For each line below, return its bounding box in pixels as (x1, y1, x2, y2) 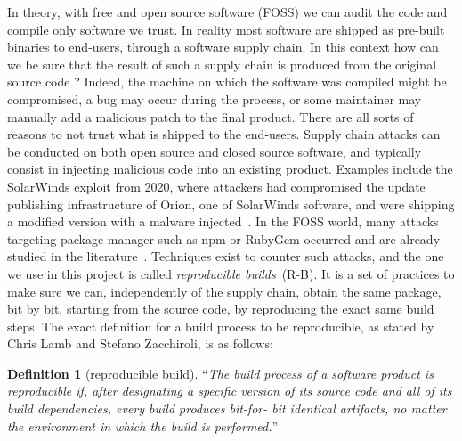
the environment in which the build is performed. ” (7, 416, 279, 435)
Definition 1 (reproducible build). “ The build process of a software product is (7, 363, 434, 382)
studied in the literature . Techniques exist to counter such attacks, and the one (7, 247, 444, 265)
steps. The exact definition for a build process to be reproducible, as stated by (7, 316, 434, 335)
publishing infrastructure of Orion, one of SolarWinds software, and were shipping (7, 194, 455, 213)
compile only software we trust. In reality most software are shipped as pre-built (7, 20, 445, 38)
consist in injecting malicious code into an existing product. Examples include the (7, 159, 453, 178)
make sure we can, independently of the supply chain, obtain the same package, (7, 282, 442, 300)
